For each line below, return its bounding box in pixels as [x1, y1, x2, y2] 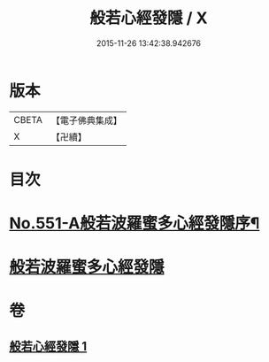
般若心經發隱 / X [89, 8, 208, 28]
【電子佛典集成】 [50, 114, 122, 127]
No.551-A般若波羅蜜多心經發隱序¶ [9, 213, 260, 234]
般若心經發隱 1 [9, 338, 88, 354]
